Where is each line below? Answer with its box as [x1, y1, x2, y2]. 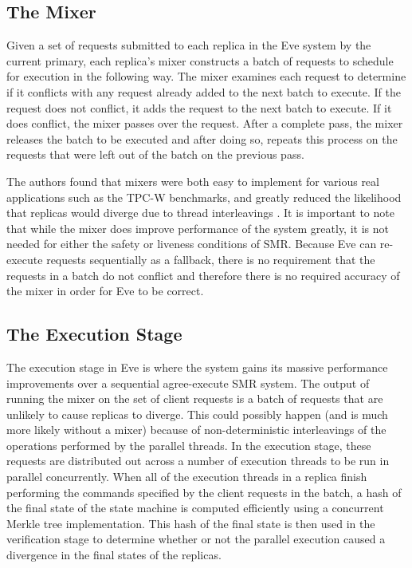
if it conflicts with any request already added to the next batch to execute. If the [6, 83, 401, 100]
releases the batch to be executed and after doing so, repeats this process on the [6, 130, 398, 147]
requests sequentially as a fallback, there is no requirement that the [46, 250, 375, 267]
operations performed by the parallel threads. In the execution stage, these [6, 436, 371, 453]
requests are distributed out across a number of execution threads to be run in [6, 452, 390, 469]
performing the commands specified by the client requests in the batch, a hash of [6, 483, 402, 500]
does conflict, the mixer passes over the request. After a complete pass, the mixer [6, 115, 403, 132]
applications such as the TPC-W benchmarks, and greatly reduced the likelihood [6, 188, 402, 205]
